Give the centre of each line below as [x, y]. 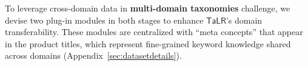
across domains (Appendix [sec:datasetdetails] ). [93, 55]
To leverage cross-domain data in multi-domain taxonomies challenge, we [148, 8]
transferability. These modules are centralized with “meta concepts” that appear [154, 32]
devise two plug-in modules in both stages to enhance [104, 20]
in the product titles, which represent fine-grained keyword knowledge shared [148, 43]
